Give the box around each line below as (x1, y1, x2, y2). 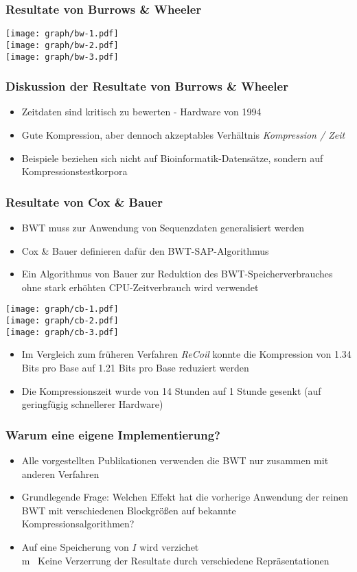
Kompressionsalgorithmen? (21, 516, 135, 531)
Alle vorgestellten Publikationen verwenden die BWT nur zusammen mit (21, 453, 329, 467)
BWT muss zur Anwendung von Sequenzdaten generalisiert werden (21, 220, 305, 234)
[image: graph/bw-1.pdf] (5, 29, 119, 39)
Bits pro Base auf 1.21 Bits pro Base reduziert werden (21, 360, 249, 374)
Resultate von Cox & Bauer (5, 193, 163, 210)
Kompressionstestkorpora (21, 164, 128, 179)
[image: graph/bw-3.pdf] (5, 52, 119, 62)
